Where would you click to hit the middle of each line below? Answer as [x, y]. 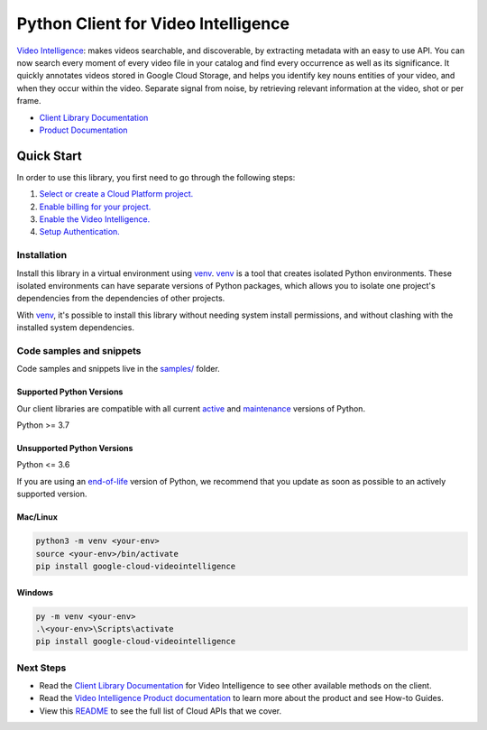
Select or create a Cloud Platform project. [116, 194]
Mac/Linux [37, 517]
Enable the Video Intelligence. [95, 219]
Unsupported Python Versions [75, 448]
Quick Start [49, 156]
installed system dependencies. [76, 328]
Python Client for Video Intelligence [153, 23]
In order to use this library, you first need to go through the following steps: [156, 177]
